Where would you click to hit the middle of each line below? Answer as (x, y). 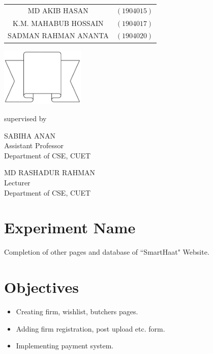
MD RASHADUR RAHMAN (50, 172)
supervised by (25, 118)
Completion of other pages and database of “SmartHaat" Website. (107, 252)
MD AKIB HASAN (58, 10)
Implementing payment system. (65, 346)
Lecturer (17, 182)
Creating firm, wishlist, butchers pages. (77, 311)
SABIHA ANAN (30, 135)
